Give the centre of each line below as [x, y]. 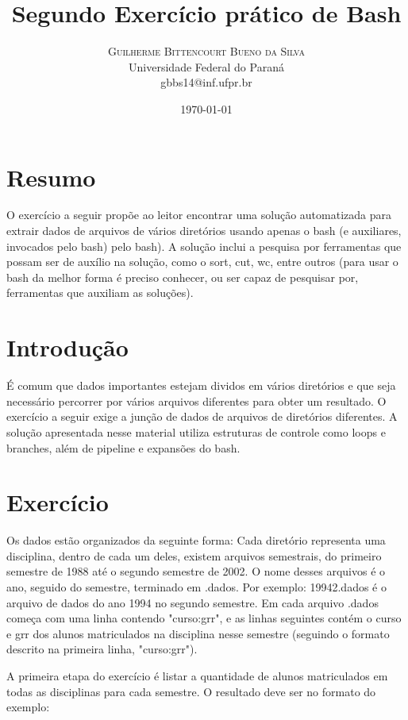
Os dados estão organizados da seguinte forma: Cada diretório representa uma [196, 540]
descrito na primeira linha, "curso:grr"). [102, 649]
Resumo [51, 177]
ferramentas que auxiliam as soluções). [100, 293]
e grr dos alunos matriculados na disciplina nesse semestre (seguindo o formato [198, 633]
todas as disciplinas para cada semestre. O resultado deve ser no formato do [191, 691]
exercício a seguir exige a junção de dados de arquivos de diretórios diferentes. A [202, 416]
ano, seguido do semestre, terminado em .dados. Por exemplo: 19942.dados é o [196, 587]
